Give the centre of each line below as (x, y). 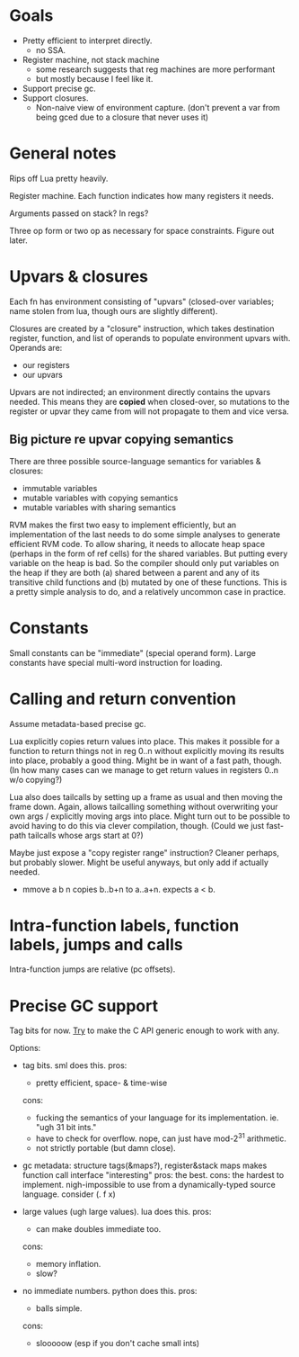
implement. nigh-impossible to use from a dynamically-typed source (149, 1185)
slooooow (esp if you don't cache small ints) (118, 1344)
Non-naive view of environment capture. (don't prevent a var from (158, 107)
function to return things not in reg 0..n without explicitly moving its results (147, 750)
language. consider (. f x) (69, 1194)
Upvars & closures (79, 277)
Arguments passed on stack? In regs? (79, 213)
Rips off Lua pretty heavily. (59, 178)
